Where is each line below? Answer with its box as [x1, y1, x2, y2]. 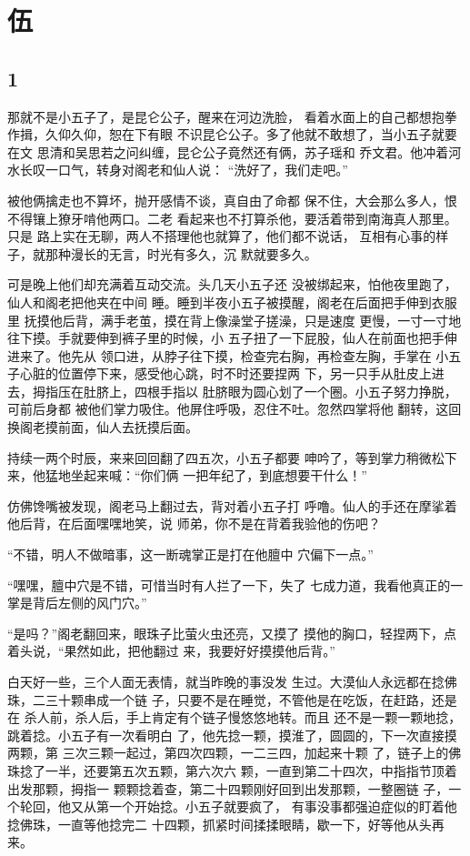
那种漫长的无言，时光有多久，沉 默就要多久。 [45, 244, 317, 263]
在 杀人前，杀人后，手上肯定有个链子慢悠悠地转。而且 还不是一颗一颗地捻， [7, 708, 462, 727]
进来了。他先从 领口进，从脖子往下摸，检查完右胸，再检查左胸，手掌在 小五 [7, 346, 462, 365]
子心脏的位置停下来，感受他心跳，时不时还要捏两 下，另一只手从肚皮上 [7, 364, 432, 383]
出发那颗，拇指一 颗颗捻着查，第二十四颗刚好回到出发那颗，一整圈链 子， [7, 779, 449, 798]
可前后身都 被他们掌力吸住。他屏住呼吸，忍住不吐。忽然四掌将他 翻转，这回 [7, 399, 462, 418]
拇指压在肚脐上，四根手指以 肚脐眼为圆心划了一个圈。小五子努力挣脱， [32, 381, 457, 400]
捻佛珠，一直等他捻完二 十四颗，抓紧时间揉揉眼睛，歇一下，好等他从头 [7, 814, 432, 833]
